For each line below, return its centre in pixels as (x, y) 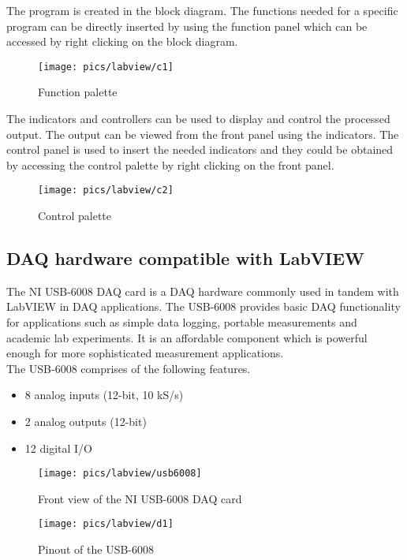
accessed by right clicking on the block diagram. (122, 41)
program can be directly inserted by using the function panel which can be (187, 26)
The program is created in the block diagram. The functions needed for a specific (202, 10)
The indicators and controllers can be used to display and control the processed (198, 119)
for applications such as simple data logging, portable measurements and (182, 322)
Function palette (78, 92)
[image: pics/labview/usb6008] (120, 474)
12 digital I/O (58, 448)
